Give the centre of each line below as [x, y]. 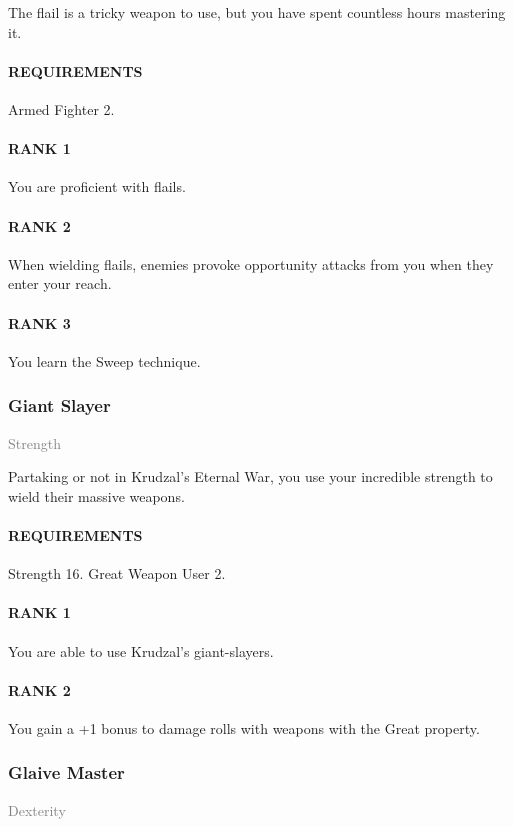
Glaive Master [66, 772]
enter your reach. [60, 283]
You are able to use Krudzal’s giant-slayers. [141, 650]
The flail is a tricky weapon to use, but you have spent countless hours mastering [257, 12]
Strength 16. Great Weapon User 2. [117, 573]
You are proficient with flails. [97, 186]
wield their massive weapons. [96, 495]
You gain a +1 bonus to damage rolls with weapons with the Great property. [244, 727]
